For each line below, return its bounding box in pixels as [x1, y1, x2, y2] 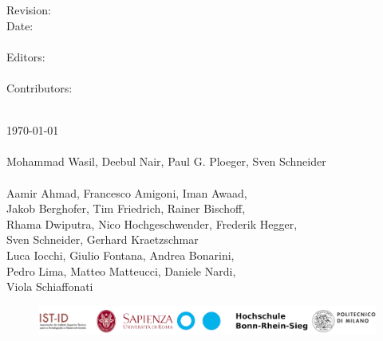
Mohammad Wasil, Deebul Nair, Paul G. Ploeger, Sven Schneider [6, 153, 326, 170]
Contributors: [6, 79, 73, 96]
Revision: [6, 2, 51, 18]
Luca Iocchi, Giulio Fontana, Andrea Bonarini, [6, 246, 235, 263]
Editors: [6, 48, 45, 65]
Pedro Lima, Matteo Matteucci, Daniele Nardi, [6, 262, 236, 279]
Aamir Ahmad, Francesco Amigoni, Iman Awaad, [6, 184, 247, 201]
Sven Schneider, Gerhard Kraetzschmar [6, 231, 199, 248]
